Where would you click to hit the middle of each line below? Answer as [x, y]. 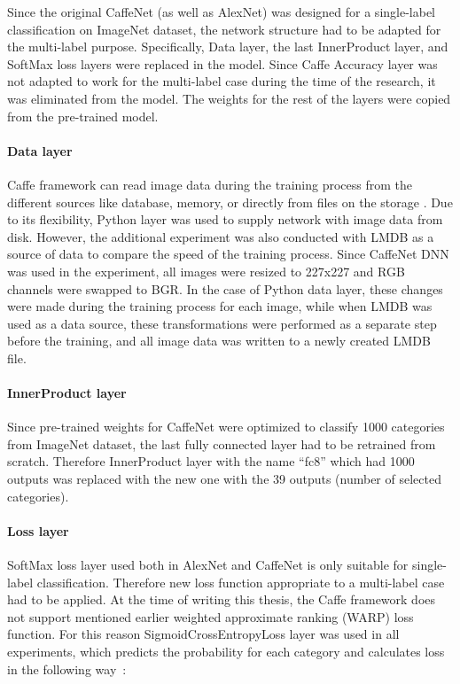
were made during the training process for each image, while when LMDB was [220, 306]
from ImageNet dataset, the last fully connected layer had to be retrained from [222, 443]
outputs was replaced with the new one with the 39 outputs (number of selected [224, 479]
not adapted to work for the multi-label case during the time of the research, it [222, 81]
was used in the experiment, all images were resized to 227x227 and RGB [206, 271]
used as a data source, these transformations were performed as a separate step [222, 323]
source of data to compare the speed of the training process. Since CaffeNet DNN [228, 254]
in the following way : [67, 668]
